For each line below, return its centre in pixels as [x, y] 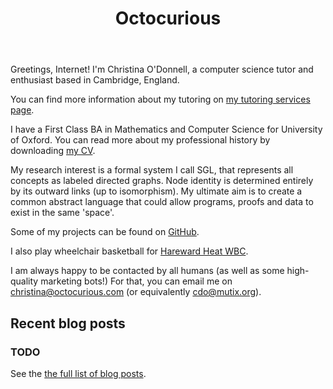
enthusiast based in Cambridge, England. [95, 80]
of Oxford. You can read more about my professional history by [140, 140]
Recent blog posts [68, 323]
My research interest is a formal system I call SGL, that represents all [152, 170]
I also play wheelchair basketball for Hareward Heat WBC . [129, 251]
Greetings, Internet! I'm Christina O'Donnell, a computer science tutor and [162, 69]
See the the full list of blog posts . [78, 373]
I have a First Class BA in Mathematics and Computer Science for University [166, 129]
